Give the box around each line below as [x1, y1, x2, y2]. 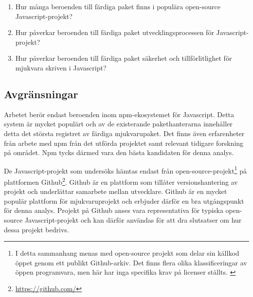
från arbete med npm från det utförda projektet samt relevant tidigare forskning [4, 138, 244, 148]
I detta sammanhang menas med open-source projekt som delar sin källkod [15, 248, 239, 258]
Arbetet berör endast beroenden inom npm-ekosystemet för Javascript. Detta [4, 109, 235, 119]
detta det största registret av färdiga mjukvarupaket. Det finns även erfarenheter [4, 128, 245, 138]
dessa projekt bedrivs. [4, 224, 69, 234]
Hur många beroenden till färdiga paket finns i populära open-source [15, 1, 220, 11]
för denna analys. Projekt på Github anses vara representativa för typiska [4, 205, 223, 215]
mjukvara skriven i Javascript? [15, 62, 107, 72]
